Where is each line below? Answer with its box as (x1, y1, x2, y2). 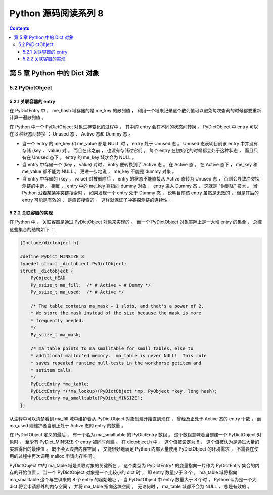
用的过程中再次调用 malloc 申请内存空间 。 (9, 453, 98, 459)
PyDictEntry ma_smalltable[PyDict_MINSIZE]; (30, 395, 143, 401)
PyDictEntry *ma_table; (30, 381, 89, 387)
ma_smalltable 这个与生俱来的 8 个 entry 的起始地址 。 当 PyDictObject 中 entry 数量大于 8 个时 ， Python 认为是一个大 (9, 476, 257, 482)
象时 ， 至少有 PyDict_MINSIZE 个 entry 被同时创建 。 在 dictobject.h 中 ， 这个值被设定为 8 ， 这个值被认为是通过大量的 (9, 439, 260, 445)
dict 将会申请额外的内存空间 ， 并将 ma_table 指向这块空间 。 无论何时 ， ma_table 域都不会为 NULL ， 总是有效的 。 (9, 483, 252, 490)
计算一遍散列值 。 (9, 114, 47, 121)
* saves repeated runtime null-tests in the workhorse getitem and (30, 360, 202, 366)
